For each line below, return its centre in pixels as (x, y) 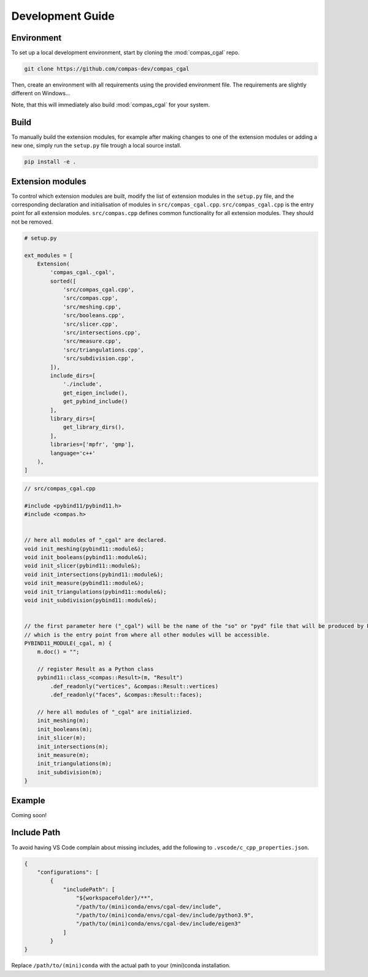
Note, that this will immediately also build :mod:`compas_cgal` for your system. (111, 104)
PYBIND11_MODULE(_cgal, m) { (68, 643)
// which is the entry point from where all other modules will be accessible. (147, 635)
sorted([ (63, 281)
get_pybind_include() (95, 402)
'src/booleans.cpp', (94, 316)
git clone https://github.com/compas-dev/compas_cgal (107, 69)
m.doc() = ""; (58, 652)
